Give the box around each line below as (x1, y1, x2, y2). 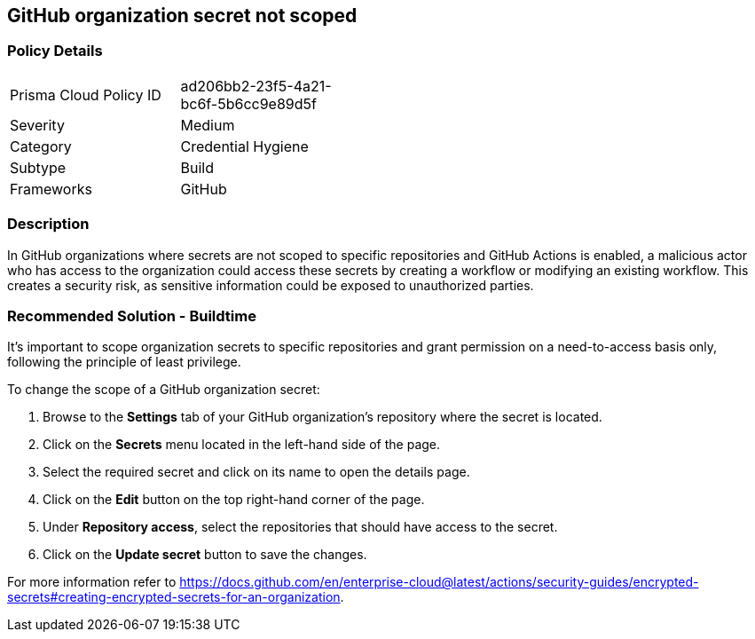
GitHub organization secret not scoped (7, 4, 358, 27)
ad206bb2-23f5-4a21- (180, 76, 332, 95)
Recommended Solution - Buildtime (7, 306, 256, 325)
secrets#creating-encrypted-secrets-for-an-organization (7, 589, 341, 605)
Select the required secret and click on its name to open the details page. (43, 464, 470, 480)
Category (10, 137, 72, 155)
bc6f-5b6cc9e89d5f (180, 94, 317, 113)
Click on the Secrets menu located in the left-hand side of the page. (43, 437, 441, 453)
